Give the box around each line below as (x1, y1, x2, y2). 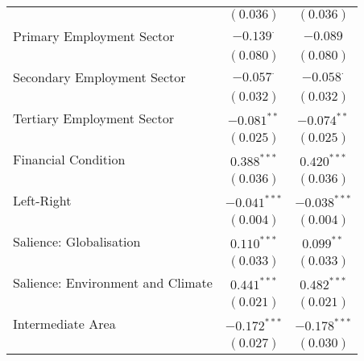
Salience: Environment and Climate (13, 273, 213, 292)
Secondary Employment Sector (13, 68, 186, 86)
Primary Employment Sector (13, 27, 175, 45)
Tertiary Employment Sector (13, 109, 174, 127)
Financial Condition (13, 150, 126, 168)
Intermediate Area (13, 314, 116, 333)
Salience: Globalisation (13, 232, 141, 251)
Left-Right (13, 191, 72, 210)
